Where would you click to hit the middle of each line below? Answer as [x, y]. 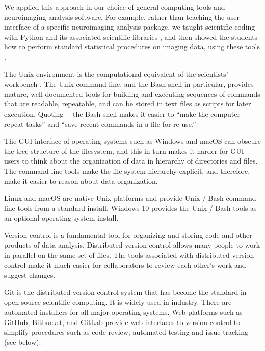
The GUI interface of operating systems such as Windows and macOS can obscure [132, 141]
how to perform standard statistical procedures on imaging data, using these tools [132, 47]
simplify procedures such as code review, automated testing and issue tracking [126, 332]
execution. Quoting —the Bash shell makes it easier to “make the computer [122, 113]
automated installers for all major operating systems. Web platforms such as [123, 312]
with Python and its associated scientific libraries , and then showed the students [131, 36]
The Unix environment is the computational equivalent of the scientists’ [116, 74]
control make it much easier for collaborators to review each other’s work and [125, 265]
